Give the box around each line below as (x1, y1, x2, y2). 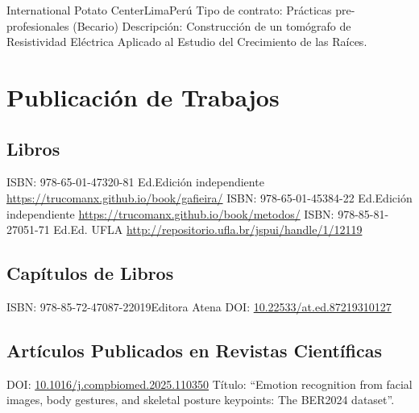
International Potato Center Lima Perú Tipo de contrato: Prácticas (6, 2, 332, 18)
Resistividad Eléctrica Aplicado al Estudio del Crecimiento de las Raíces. (6, 33, 367, 50)
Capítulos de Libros (6, 261, 174, 286)
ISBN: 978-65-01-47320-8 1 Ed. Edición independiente (6, 173, 264, 190)
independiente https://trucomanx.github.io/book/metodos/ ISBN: (6, 205, 334, 222)
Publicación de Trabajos (6, 80, 280, 113)
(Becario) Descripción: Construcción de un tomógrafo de (73, 17, 351, 34)
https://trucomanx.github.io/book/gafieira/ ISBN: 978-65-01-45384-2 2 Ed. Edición (6, 189, 413, 206)
